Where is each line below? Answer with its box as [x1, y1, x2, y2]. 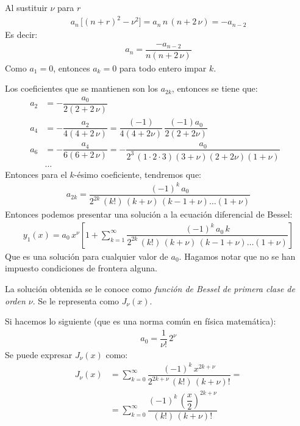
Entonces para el [5, 167, 67, 180]
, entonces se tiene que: [171, 82, 258, 95]
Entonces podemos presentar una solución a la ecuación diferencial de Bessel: [5, 208, 293, 221]
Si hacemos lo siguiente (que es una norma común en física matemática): [5, 315, 276, 328]
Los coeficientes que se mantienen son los [5, 82, 158, 95]
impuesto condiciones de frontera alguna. [5, 262, 157, 274]
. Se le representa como [32, 294, 120, 307]
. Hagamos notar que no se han [179, 249, 296, 262]
